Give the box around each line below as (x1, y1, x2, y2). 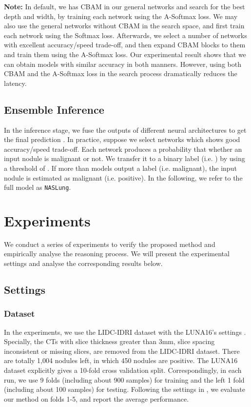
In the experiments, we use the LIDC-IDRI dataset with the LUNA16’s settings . (4, 326, 246, 337)
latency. (4, 78, 27, 88)
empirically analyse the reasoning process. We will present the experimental (4, 248, 230, 259)
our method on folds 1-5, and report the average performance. (4, 393, 189, 404)
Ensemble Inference (4, 102, 104, 117)
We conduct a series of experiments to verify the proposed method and (4, 239, 215, 249)
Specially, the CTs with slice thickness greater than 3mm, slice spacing (4, 336, 215, 346)
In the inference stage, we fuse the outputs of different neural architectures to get (4, 124, 247, 135)
